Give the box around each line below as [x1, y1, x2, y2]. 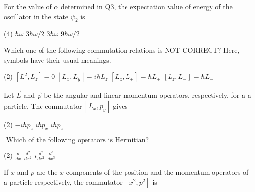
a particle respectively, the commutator [4, 176, 123, 187]
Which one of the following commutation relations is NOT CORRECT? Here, [4, 44, 240, 55]
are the [36, 167, 58, 177]
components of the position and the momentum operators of [66, 167, 249, 177]
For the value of [4, 1, 52, 11]
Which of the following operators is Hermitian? [6, 136, 149, 144]
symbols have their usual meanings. [4, 54, 111, 65]
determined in [60, 1, 103, 11]
